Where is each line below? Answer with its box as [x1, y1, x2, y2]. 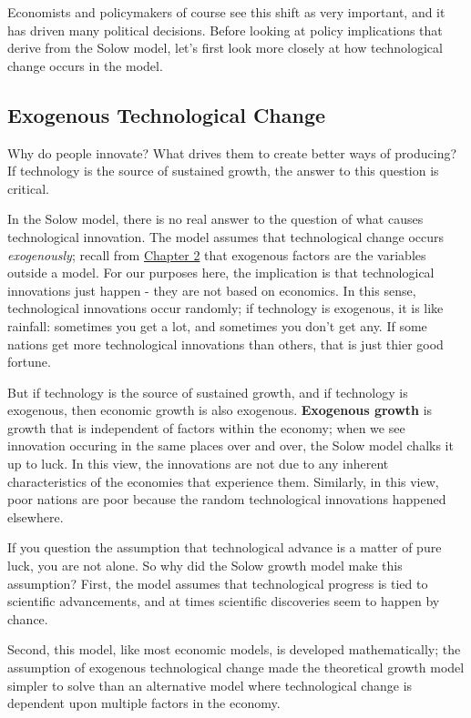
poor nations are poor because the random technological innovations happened [7, 490, 446, 509]
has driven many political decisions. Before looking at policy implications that [7, 20, 443, 39]
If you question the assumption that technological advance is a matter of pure [7, 538, 442, 557]
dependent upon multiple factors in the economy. [7, 693, 281, 713]
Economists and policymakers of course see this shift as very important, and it [7, 3, 445, 21]
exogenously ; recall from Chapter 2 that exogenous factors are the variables [7, 245, 426, 264]
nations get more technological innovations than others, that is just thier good [7, 334, 444, 353]
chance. [7, 609, 48, 628]
